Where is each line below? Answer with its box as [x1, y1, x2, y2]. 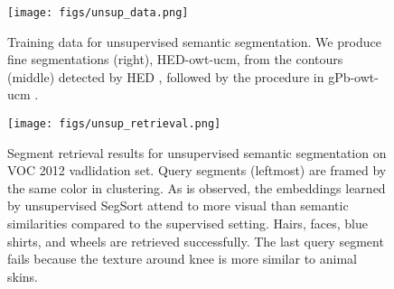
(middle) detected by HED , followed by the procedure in [7, 67, 324, 86]
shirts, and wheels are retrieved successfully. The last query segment [7, 231, 384, 250]
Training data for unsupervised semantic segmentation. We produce [7, 32, 381, 51]
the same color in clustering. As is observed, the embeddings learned [7, 178, 386, 197]
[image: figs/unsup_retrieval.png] [7, 117, 221, 131]
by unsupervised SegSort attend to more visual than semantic [7, 196, 349, 215]
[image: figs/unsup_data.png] [7, 6, 189, 19]
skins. [7, 266, 38, 285]
